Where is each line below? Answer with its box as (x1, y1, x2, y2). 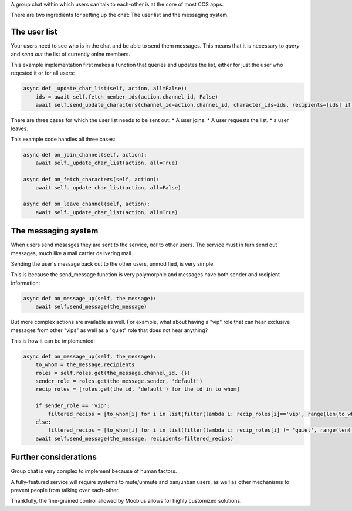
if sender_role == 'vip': (35, 402, 110, 409)
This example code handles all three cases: (11, 136, 116, 143)
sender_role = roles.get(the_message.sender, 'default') (35, 378, 203, 384)
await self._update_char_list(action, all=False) (35, 184, 181, 191)
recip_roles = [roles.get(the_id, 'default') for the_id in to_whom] (35, 386, 240, 392)
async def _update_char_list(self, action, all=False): (23, 85, 188, 92)
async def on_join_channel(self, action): (23, 151, 147, 158)
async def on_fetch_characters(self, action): (23, 176, 160, 183)
